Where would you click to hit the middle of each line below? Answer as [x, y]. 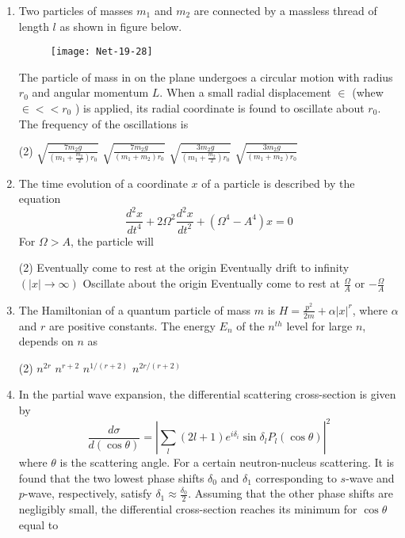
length [34, 26]
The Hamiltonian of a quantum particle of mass [135, 309]
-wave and [370, 477]
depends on [46, 341]
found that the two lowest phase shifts [111, 477]
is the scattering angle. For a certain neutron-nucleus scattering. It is [227, 462]
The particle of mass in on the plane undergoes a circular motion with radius [206, 76]
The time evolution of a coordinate [103, 183]
